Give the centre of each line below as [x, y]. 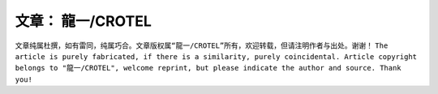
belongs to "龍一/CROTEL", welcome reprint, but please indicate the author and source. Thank [208, 68]
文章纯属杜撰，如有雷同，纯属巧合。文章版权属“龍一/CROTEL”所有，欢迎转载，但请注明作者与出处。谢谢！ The [202, 45]
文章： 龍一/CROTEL [83, 21]
